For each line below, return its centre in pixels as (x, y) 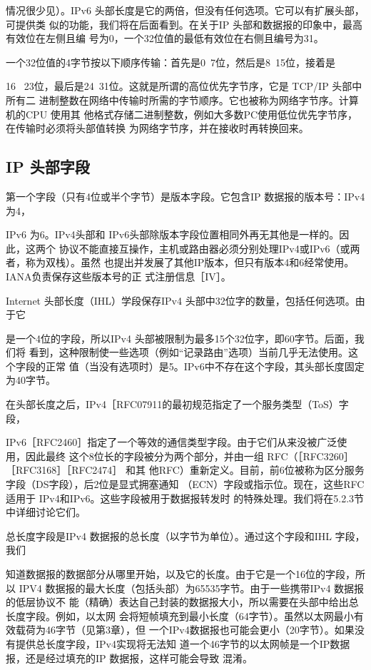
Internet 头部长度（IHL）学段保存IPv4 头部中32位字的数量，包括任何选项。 (181, 300)
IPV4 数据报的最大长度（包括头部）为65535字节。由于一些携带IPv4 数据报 (192, 588)
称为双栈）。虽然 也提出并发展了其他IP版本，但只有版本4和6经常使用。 (190, 262)
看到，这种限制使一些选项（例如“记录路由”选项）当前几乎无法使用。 (188, 352)
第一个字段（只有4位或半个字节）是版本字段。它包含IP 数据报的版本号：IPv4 (185, 196)
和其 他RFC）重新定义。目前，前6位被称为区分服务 (245, 470)
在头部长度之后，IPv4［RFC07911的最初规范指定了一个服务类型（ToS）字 (177, 404)
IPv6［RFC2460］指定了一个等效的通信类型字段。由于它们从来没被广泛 (172, 442)
